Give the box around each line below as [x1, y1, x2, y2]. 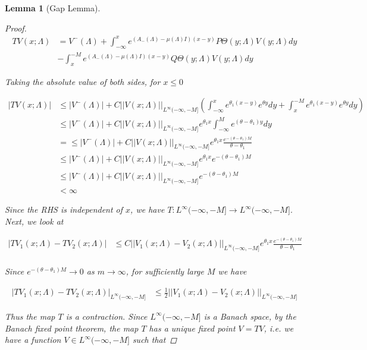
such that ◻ [132, 333, 177, 346]
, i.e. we [264, 321, 294, 334]
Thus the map [5, 310, 55, 322]
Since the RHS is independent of [5, 203, 123, 216]
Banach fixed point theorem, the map [5, 321, 139, 334]
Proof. [5, 21, 27, 34]
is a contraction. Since [65, 310, 148, 322]
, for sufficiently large [126, 265, 204, 278]
